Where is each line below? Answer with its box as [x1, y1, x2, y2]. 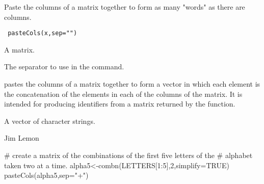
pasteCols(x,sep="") [8, 30, 77, 37]
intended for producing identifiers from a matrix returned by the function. [4, 98, 235, 109]
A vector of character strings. [4, 115, 95, 126]
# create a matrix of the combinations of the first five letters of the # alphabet [4, 150, 253, 160]
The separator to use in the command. [4, 61, 124, 72]
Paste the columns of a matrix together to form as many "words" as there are [4, 2, 245, 12]
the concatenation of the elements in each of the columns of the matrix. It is [4, 88, 243, 99]
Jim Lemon [4, 133, 39, 143]
